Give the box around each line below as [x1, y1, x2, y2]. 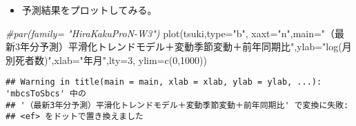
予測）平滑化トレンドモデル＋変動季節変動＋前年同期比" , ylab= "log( [39, 39, 342, 54]
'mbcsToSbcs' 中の [6, 89, 86, 99]
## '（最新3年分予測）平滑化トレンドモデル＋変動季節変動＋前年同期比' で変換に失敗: [6, 100, 349, 110]
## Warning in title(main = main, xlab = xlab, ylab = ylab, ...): [6, 77, 322, 87]
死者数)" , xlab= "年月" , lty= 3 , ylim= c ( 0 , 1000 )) [14, 52, 207, 67]
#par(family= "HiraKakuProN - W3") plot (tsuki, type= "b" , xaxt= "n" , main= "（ [6, 25, 335, 40]
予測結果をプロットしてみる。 [21, 3, 157, 17]
